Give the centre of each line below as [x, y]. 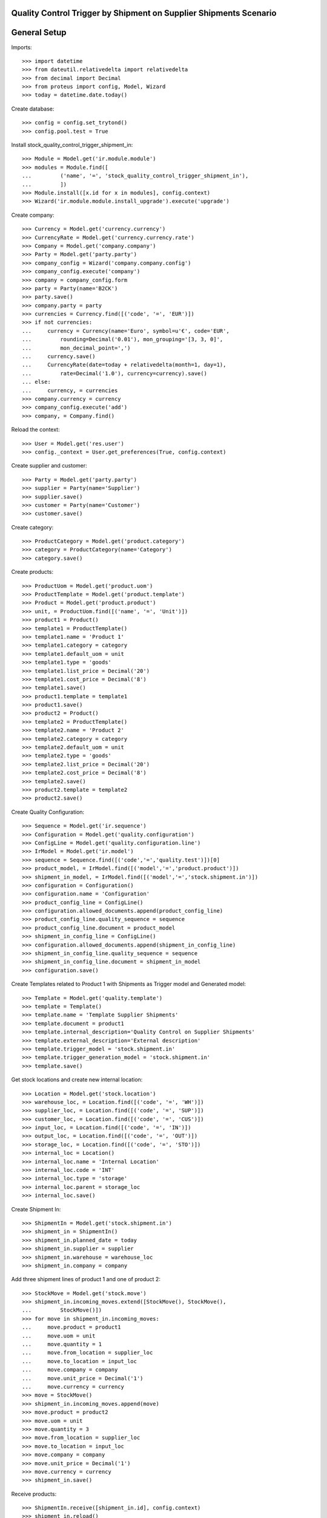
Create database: [33, 109]
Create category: [32, 527]
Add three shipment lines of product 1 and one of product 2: [86, 1279]
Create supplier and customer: [49, 466]
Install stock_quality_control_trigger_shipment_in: [72, 145]
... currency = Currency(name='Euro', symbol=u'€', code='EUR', [126, 331]
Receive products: [34, 1494]
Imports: [22, 47]
